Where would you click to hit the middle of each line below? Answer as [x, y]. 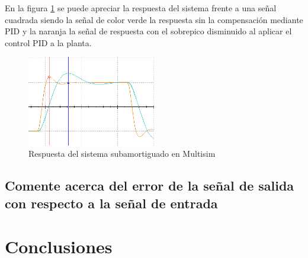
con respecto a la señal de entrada [111, 203]
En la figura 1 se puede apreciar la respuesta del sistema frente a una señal [141, 8]
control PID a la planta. [48, 42]
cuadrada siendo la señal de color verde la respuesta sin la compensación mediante [154, 19]
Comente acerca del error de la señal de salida [150, 186]
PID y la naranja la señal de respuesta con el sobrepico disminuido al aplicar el [148, 31]
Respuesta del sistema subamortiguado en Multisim [122, 154]
